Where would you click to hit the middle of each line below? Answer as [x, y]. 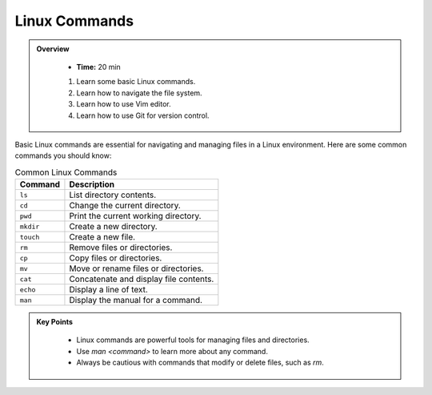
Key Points [55, 322]
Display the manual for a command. [136, 300]
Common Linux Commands [66, 172]
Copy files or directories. [116, 258]
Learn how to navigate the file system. [140, 93]
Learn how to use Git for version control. [143, 115]
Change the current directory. [125, 206]
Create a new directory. [113, 227]
